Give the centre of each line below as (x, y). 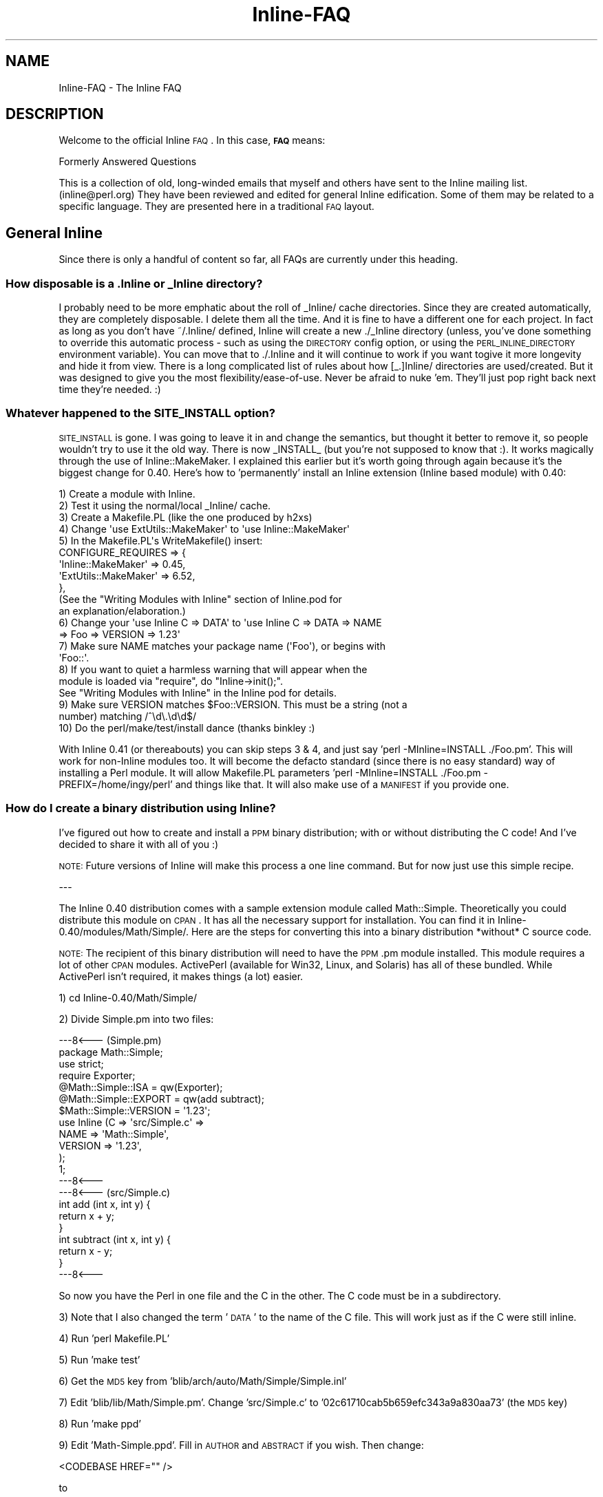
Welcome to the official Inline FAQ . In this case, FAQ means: (192, 140)
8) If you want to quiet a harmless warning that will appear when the (213, 669)
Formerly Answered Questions (128, 162)
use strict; (81, 1063)
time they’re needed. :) (110, 390)
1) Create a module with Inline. (127, 493)
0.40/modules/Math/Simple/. (124, 931)
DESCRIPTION (55, 114)
